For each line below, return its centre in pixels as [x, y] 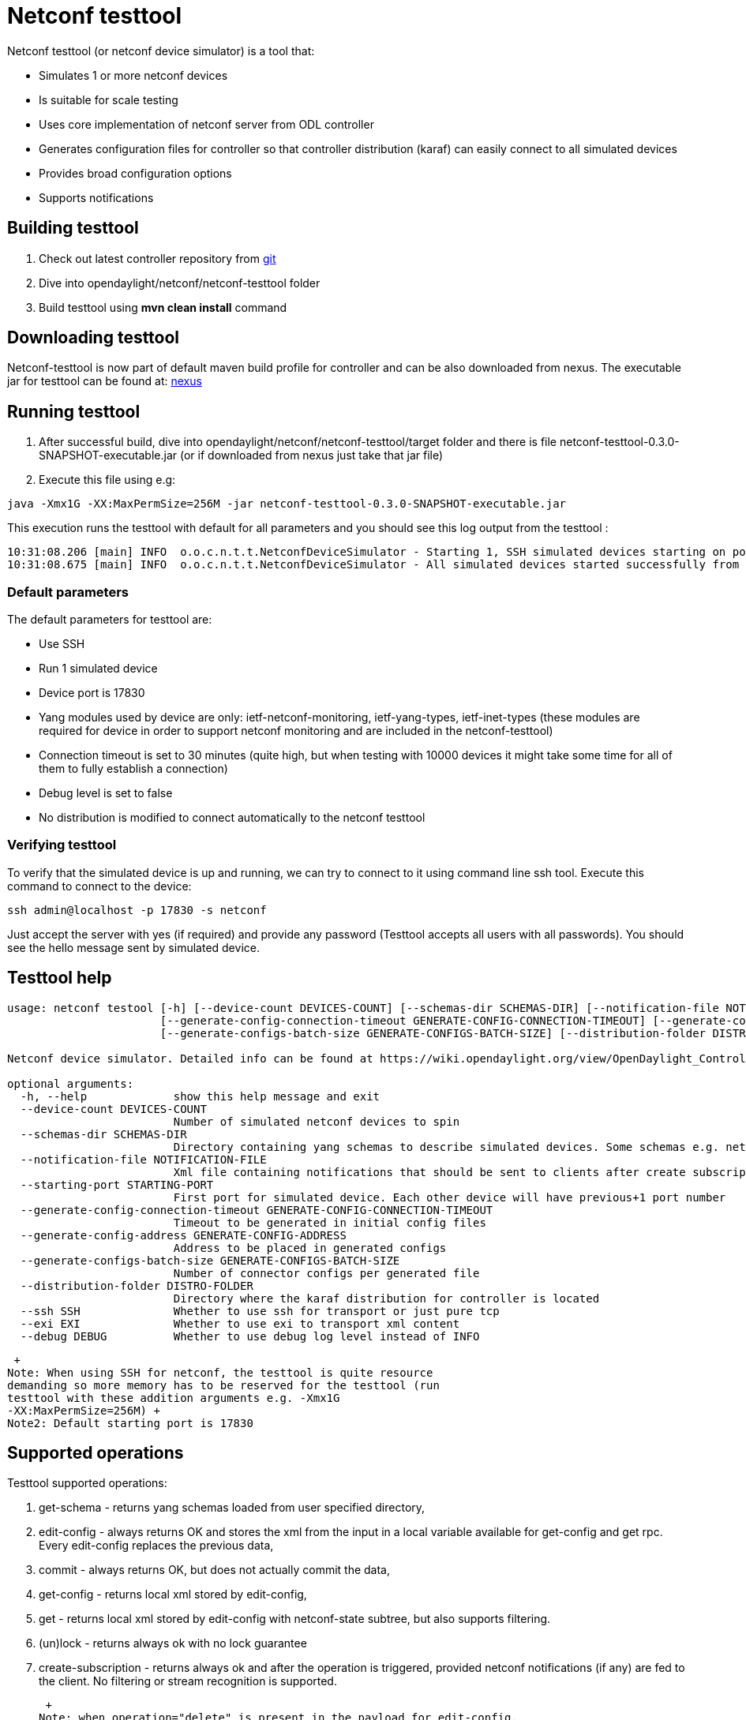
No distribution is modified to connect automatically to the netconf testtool [232, 818]
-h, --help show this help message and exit [200, 1096]
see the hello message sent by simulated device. [133, 947]
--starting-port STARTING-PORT [117, 1184]
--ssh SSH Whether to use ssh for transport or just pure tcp [260, 1311]
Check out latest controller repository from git [157, 258]
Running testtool [74, 411]
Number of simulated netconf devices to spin [317, 1121]
